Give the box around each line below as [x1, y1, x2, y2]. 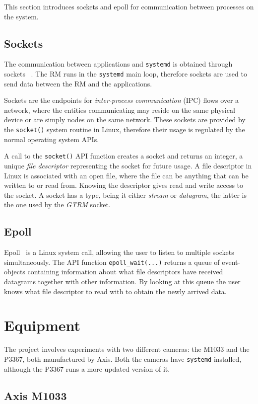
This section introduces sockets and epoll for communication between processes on [4, 1, 254, 11]
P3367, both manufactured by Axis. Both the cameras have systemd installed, [4, 353, 242, 364]
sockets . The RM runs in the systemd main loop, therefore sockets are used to [4, 69, 247, 79]
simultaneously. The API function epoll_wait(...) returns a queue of [4, 256, 220, 267]
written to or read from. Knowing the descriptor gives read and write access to [4, 180, 244, 190]
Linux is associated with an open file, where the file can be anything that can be [4, 170, 249, 180]
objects [4, 266, 25, 277]
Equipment [4, 315, 80, 335]
